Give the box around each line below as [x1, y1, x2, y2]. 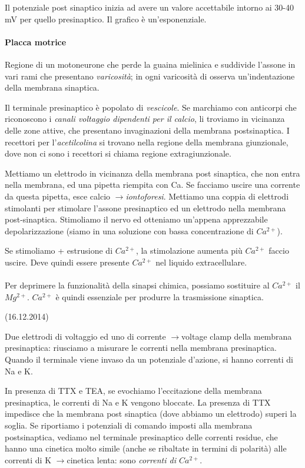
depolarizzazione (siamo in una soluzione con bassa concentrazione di [5, 224, 254, 237]
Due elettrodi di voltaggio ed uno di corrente [5, 330, 166, 342]
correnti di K [5, 453, 52, 466]
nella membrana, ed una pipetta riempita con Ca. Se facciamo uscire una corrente [5, 178, 300, 191]
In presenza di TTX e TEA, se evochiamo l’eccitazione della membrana [5, 384, 262, 397]
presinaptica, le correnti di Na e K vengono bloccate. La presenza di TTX [5, 396, 271, 408]
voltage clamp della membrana [181, 330, 292, 342]
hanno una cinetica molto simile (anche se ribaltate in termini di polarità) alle [5, 442, 287, 454]
